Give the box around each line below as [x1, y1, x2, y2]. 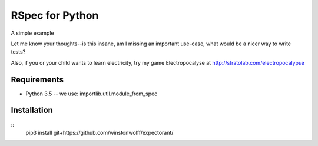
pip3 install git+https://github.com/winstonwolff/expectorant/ [25, 129, 174, 136]
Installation [11, 105, 53, 115]
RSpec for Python [11, 9, 99, 22]
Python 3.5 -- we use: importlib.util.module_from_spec [25, 90, 158, 97]
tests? [11, 48, 26, 55]
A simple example [11, 29, 54, 36]
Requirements [11, 74, 64, 85]
